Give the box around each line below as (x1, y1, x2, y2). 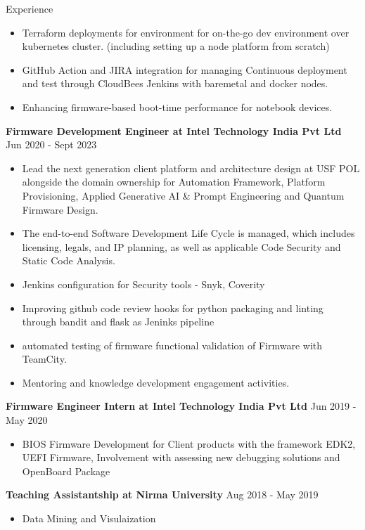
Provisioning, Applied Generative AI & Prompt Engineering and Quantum (22, 188, 345, 202)
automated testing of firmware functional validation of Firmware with (22, 337, 323, 352)
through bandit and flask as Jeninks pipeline (22, 314, 214, 329)
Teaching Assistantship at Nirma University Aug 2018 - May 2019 (6, 487, 319, 502)
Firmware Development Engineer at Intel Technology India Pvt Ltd (6, 123, 342, 138)
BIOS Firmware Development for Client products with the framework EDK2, (22, 436, 356, 451)
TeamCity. (22, 351, 67, 366)
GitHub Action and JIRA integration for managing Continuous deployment (22, 62, 347, 77)
